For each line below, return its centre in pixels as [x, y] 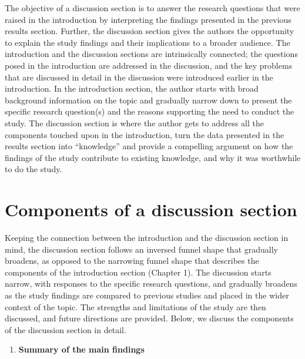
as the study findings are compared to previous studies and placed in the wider [147, 295]
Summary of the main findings [81, 349]
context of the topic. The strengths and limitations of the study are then [135, 306]
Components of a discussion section [151, 209]
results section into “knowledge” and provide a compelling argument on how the [149, 146]
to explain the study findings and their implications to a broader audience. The [148, 42]
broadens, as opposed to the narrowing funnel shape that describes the [132, 261]
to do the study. [33, 169]
